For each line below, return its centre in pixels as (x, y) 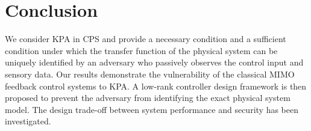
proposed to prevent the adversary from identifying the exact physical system (148, 98)
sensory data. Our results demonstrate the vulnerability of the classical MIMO (150, 74)
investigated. (28, 121)
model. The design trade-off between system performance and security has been (152, 109)
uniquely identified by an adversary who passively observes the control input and (154, 62)
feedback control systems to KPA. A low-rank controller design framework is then (156, 86)
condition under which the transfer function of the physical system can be (141, 50)
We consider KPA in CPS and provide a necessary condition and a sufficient (146, 39)
